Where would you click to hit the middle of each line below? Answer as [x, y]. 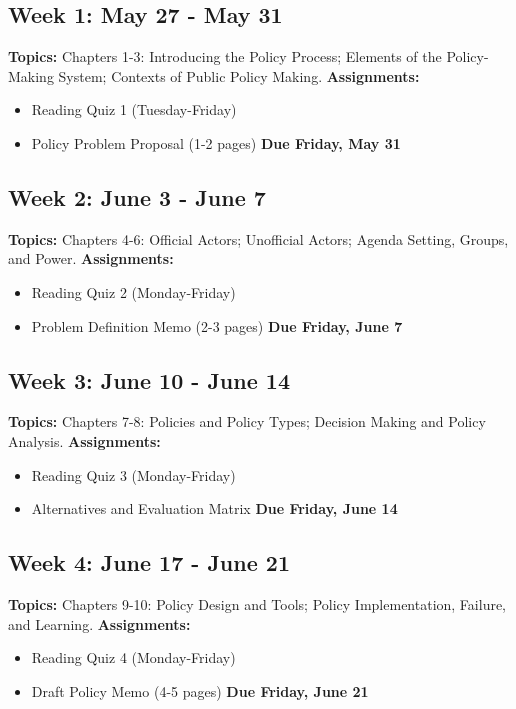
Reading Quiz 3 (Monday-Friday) [133, 474]
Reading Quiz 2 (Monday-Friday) [133, 291]
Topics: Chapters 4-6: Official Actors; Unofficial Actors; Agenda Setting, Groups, [258, 238]
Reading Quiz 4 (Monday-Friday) [133, 657]
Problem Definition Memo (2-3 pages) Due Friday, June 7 [217, 325]
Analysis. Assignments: [84, 440]
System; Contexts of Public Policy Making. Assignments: [239, 75]
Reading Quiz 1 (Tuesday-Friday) [134, 109]
